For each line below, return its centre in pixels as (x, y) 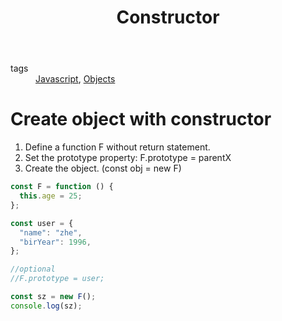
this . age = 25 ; (51, 196)
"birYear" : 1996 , (55, 242)
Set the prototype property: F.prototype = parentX (128, 158)
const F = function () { (62, 187)
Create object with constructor (141, 119)
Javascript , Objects (75, 79)
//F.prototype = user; (57, 279)
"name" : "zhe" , (51, 232)
